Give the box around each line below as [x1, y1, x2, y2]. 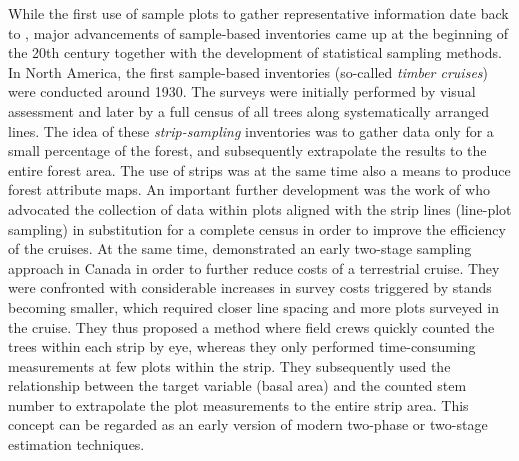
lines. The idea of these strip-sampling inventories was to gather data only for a [8, 120, 494, 141]
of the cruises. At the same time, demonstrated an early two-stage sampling [8, 238, 472, 259]
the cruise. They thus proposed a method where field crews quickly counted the [8, 316, 495, 337]
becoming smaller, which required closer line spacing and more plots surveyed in [8, 296, 499, 317]
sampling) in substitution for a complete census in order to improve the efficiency [8, 218, 506, 239]
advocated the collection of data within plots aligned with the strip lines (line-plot [8, 198, 512, 219]
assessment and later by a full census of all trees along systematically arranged [8, 100, 490, 121]
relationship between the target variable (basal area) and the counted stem [8, 375, 467, 396]
